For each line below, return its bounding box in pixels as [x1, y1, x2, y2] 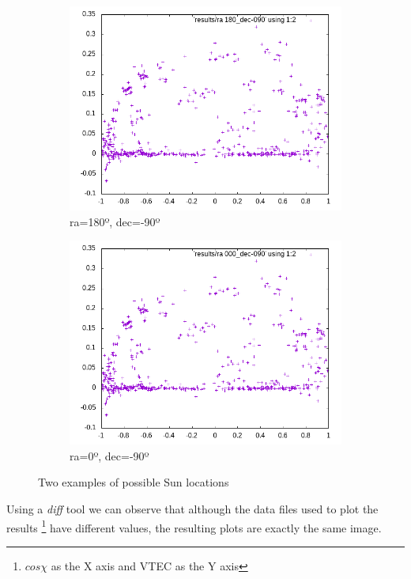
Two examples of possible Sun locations [38, 474, 229, 490]
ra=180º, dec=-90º [70, 213, 160, 229]
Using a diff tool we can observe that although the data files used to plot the [6, 500, 379, 517]
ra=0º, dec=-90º [70, 447, 149, 464]
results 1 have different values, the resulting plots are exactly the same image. [6, 517, 382, 535]
